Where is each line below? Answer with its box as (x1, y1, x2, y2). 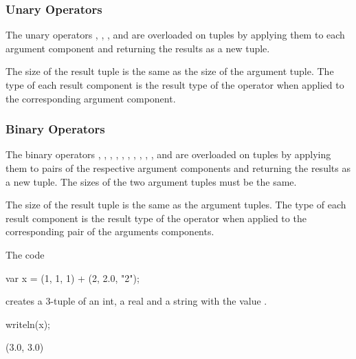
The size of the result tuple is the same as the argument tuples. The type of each (5, 197, 346, 212)
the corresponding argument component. (5, 91, 176, 105)
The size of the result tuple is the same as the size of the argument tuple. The (5, 64, 334, 78)
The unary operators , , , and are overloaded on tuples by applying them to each (5, 28, 345, 42)
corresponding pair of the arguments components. (5, 224, 214, 239)
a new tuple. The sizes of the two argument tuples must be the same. (5, 174, 297, 188)
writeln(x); (5, 316, 51, 331)
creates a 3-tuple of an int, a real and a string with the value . (5, 294, 267, 308)
